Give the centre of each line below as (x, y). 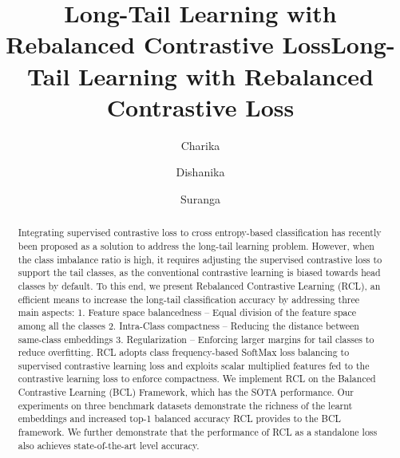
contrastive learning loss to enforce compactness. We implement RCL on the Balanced (197, 379)
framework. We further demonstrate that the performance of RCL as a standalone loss (198, 432)
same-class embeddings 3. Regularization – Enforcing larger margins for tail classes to (196, 339)
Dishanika (200, 172)
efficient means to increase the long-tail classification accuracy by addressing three (189, 299)
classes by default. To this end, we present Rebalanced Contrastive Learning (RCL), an (199, 285)
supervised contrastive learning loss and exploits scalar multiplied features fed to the (194, 365)
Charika (200, 145)
